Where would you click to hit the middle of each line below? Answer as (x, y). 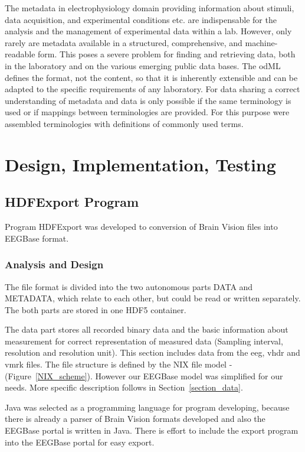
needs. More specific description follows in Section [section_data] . (124, 387)
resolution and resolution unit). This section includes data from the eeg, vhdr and (152, 352)
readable (20, 54)
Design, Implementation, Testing (140, 164)
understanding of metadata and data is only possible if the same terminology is (148, 100)
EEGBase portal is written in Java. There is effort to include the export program (152, 430)
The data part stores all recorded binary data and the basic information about (147, 329)
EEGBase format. (37, 238)
